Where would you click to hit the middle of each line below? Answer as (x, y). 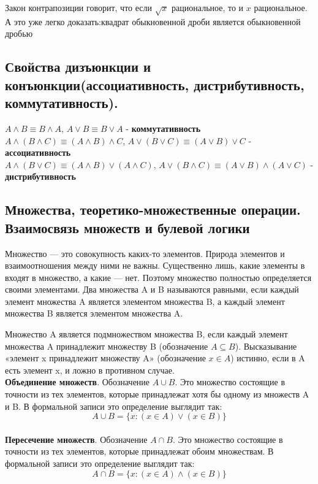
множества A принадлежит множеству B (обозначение (107, 346)
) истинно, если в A (268, 358)
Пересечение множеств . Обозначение (76, 439)
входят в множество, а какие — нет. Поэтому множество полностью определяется (158, 277)
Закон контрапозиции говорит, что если (78, 7)
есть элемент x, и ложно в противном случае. (90, 370)
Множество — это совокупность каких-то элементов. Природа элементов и (145, 253)
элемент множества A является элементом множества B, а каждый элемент (145, 301)
